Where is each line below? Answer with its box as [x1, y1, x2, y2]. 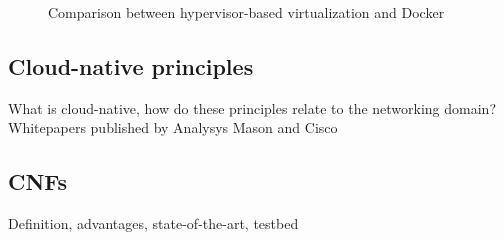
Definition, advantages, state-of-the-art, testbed [8, 213, 299, 234]
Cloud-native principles [8, 50, 254, 81]
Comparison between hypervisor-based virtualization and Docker [48, 2, 445, 22]
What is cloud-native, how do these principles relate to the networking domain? [8, 97, 497, 118]
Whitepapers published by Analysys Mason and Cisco [8, 117, 338, 138]
